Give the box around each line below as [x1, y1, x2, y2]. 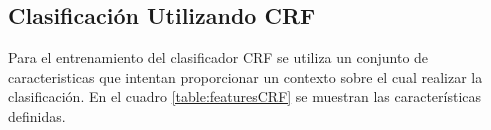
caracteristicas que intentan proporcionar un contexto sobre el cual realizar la [8, 66, 483, 87]
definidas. [8, 105, 66, 126]
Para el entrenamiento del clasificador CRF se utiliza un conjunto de [8, 47, 429, 68]
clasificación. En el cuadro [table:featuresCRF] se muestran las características [8, 86, 482, 107]
